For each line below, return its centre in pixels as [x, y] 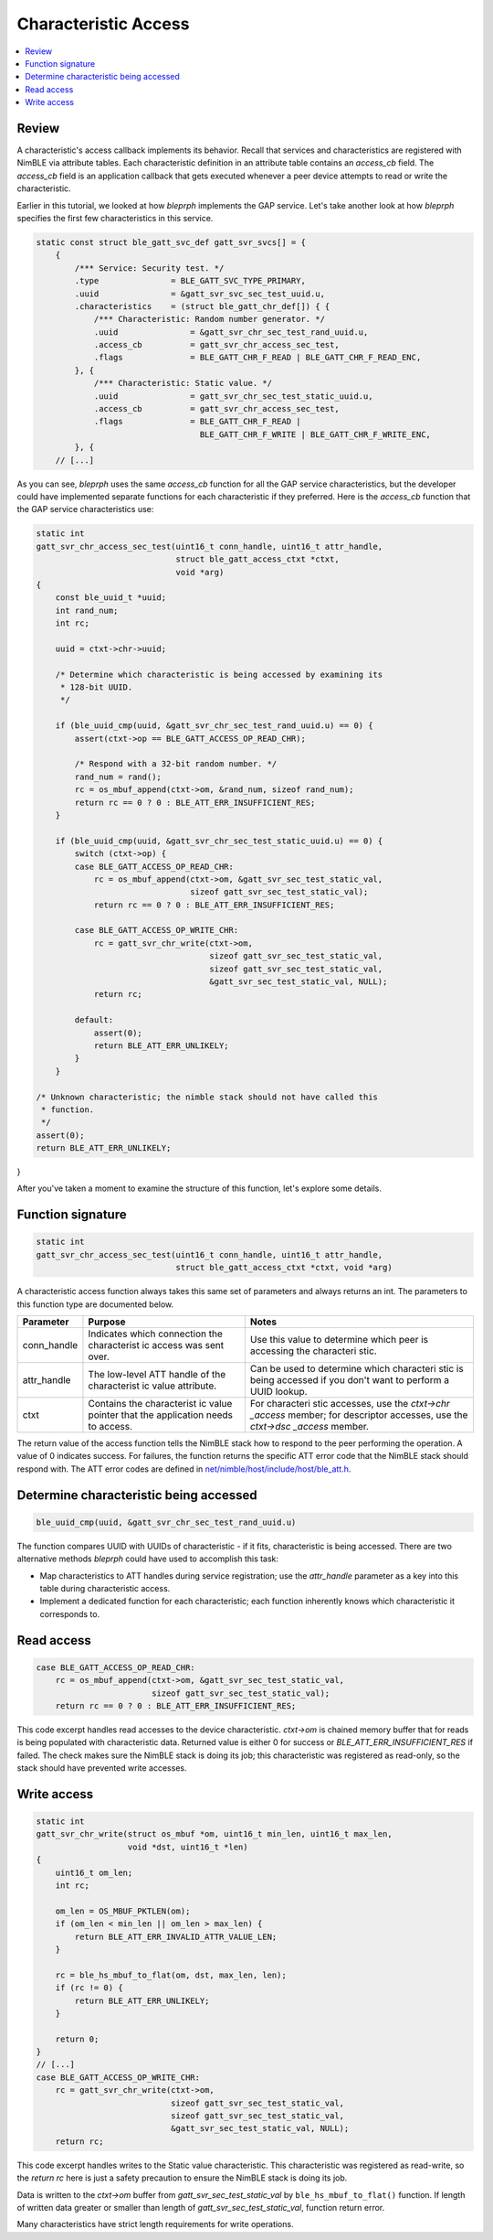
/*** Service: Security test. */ [149, 268]
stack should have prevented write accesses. [102, 1768]
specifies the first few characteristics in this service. [115, 218]
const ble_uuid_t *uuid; [111, 598]
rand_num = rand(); [118, 777]
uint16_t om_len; [94, 1872]
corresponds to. [70, 1613]
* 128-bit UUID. [96, 687]
